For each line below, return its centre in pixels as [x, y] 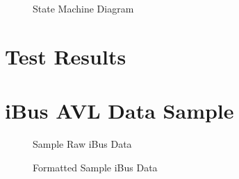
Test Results [66, 56]
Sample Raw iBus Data [82, 144]
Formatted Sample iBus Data [95, 167]
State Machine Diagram [83, 8]
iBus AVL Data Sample [119, 111]
